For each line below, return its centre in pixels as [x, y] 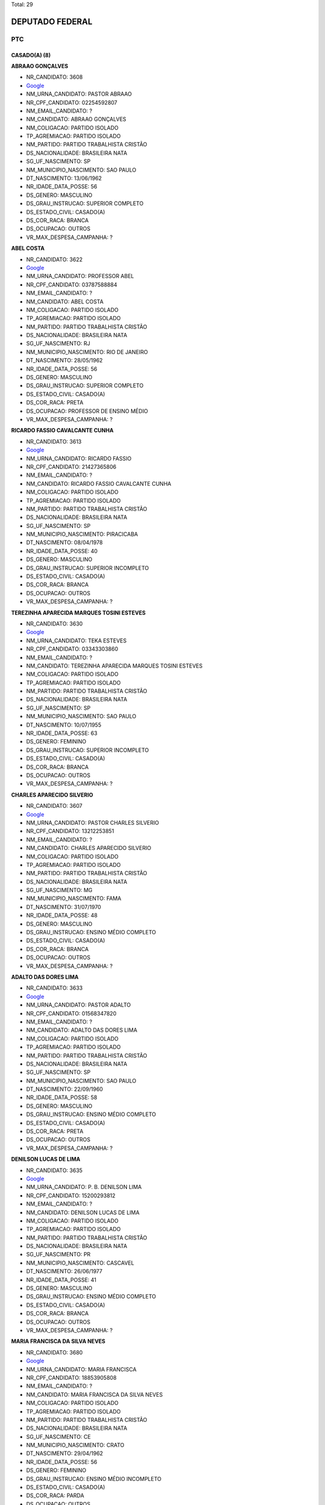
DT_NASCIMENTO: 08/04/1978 [64, 542]
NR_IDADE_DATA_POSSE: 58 [62, 1097]
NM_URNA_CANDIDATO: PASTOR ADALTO [79, 1005]
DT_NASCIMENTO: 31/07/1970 [64, 907]
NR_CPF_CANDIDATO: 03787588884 [72, 284]
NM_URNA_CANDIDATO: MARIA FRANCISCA [81, 1369]
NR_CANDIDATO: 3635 [54, 1170]
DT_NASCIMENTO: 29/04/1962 [65, 1453]
